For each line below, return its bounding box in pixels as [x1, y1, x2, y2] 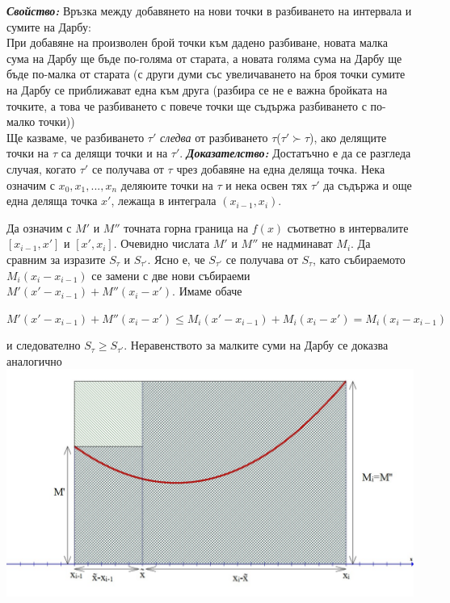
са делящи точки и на [61, 144, 168, 161]
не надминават [261, 235, 333, 252]
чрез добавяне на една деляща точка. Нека [176, 160, 385, 177]
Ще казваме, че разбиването [6, 128, 145, 145]
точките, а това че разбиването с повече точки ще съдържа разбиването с [6, 97, 367, 114]
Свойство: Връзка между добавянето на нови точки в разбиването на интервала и [6, 2, 412, 19]
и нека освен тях [225, 176, 308, 193]
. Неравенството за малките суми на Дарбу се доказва [124, 337, 389, 354]
